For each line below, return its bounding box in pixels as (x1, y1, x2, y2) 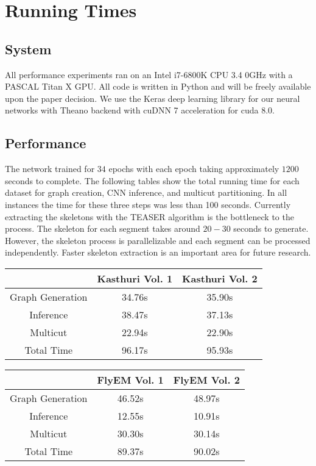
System (5, 39, 52, 58)
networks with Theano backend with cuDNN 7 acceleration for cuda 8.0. (5, 104, 275, 116)
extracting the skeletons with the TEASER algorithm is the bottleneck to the (5, 210, 294, 223)
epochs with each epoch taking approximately (108, 162, 279, 175)
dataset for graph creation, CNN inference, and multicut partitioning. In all (5, 186, 287, 199)
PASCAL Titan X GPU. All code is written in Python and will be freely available (5, 80, 311, 93)
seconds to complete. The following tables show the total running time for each (5, 174, 300, 187)
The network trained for (5, 162, 95, 175)
